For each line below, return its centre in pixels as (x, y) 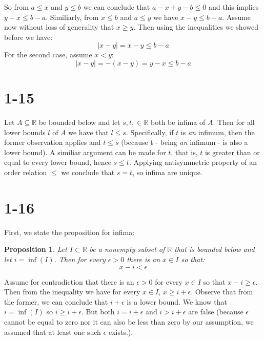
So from (16, 7)
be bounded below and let (79, 122)
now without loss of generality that (59, 27)
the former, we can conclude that (56, 301)
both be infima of (178, 122)
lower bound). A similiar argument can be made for (85, 152)
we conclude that (88, 172)
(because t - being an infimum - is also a (185, 142)
